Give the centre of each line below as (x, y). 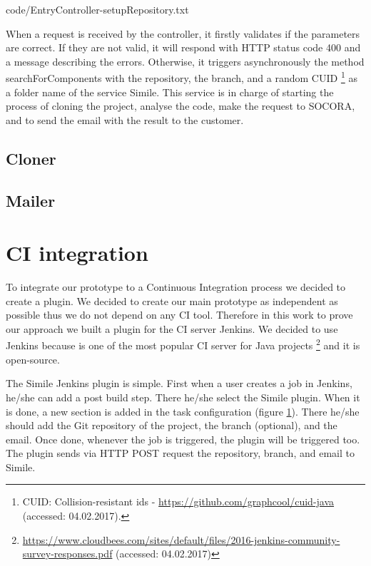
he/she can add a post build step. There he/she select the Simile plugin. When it (183, 397)
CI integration (77, 253)
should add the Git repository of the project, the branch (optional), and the (172, 425)
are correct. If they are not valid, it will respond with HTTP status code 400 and (183, 47)
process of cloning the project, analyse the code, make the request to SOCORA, (181, 106)
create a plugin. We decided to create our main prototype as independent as (172, 300)
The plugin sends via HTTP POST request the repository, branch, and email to (180, 453)
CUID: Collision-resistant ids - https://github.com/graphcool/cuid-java (178, 501)
